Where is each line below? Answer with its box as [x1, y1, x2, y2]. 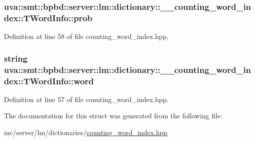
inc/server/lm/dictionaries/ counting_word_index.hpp [4, 127, 168, 137]
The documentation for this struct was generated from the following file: [4, 110, 222, 121]
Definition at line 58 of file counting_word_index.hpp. [4, 31, 169, 41]
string [4, 52, 28, 64]
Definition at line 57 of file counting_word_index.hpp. [4, 94, 169, 104]
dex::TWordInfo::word [4, 74, 94, 87]
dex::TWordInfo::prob [4, 11, 93, 24]
